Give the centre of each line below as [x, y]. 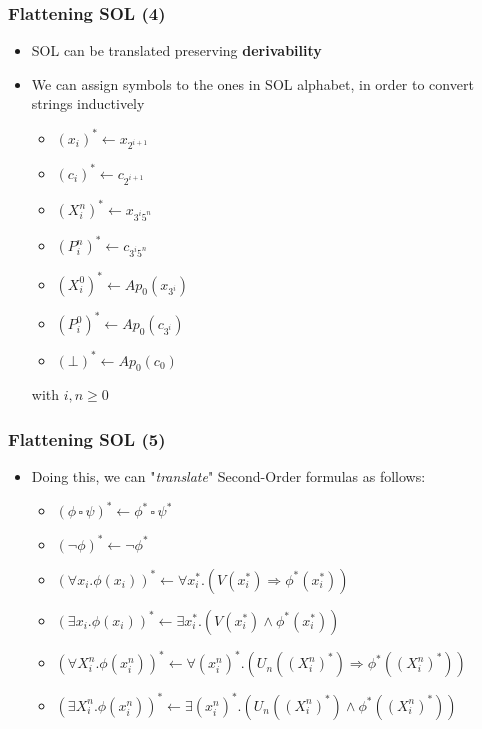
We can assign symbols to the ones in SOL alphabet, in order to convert [252, 83]
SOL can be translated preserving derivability [176, 50]
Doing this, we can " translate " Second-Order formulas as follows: [228, 476]
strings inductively [88, 103]
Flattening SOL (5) [87, 438]
